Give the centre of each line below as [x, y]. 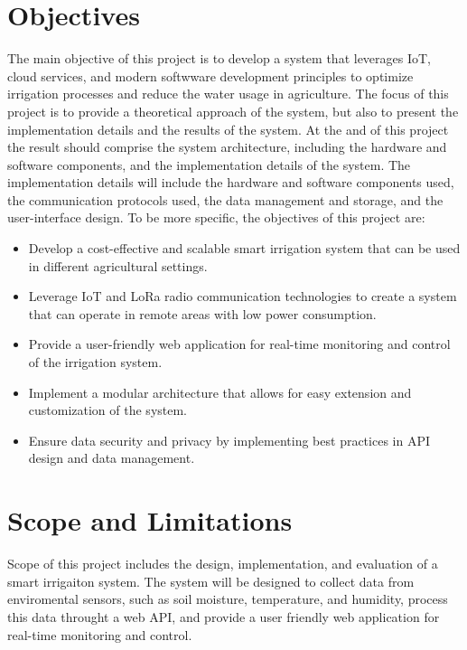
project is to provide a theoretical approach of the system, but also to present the [233, 111]
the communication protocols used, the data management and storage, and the [225, 199]
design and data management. [112, 458]
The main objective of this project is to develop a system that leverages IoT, [219, 58]
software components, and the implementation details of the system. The [209, 164]
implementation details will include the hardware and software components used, [231, 182]
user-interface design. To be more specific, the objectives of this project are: [216, 217]
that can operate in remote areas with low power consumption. [202, 313]
